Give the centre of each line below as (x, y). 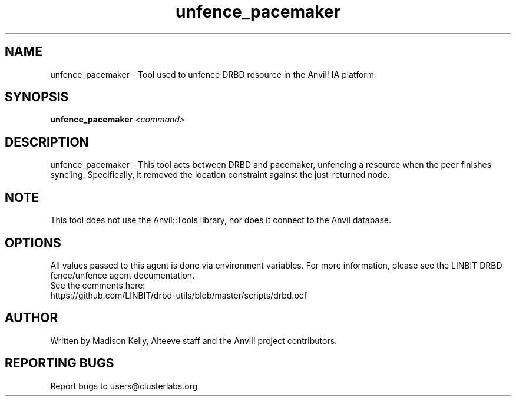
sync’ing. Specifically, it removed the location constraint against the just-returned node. (220, 175)
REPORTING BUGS (59, 363)
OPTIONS (33, 243)
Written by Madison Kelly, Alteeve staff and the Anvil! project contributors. (194, 340)
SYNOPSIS (37, 97)
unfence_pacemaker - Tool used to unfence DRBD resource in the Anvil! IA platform (212, 74)
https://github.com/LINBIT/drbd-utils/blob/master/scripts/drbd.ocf (178, 295)
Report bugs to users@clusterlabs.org (124, 386)
